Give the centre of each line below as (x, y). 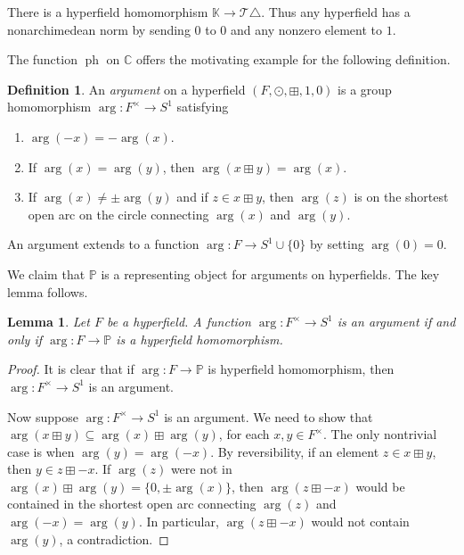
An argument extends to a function (103, 244)
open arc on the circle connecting (118, 214)
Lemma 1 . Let (49, 322)
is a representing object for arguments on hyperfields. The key (270, 273)
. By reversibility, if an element (295, 451)
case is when (41, 451)
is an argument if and (396, 322)
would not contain (360, 522)
